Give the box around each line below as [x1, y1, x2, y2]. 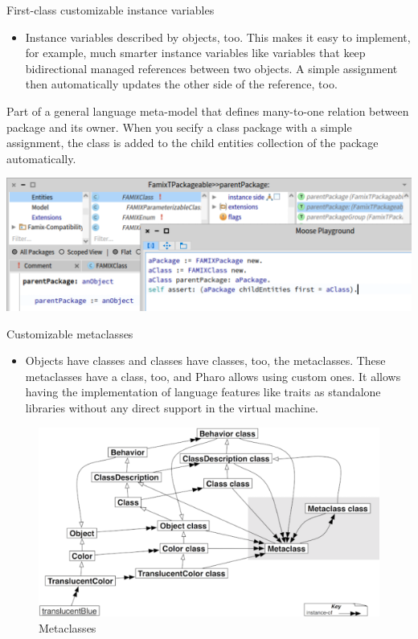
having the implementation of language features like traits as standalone [25, 383, 381, 400]
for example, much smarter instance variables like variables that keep [25, 44, 366, 61]
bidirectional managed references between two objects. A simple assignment [25, 59, 398, 76]
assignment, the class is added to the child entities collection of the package [6, 134, 379, 151]
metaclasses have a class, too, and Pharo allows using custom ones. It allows [25, 367, 401, 384]
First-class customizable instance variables [6, 2, 215, 18]
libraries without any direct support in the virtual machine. [25, 399, 318, 416]
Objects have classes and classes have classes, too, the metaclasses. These [25, 352, 386, 369]
